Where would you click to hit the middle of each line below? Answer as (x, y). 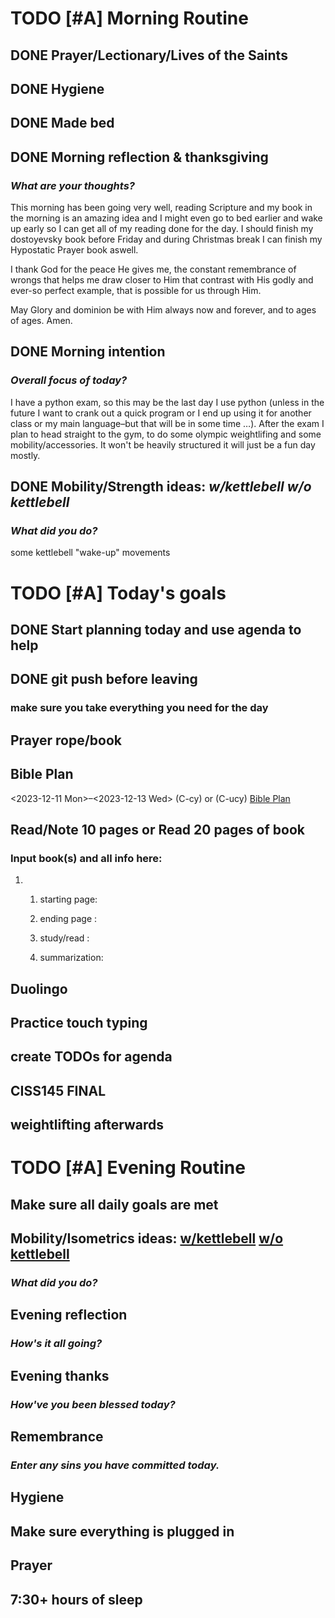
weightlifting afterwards (87, 1125)
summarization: (71, 958)
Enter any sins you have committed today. (115, 1465)
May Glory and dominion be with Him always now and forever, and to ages (163, 310)
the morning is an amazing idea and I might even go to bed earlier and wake (166, 218)
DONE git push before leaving (104, 679)
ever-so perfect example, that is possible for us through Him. (136, 291)
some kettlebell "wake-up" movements (90, 553)
